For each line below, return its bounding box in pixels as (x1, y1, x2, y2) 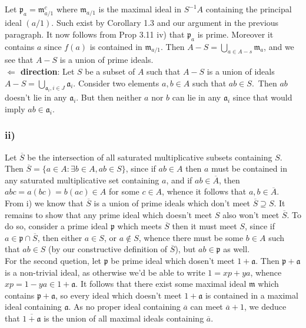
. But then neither (76, 91, 142, 103)
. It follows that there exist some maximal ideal (75, 277, 247, 290)
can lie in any (172, 91, 221, 103)
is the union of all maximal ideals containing (44, 312, 204, 324)
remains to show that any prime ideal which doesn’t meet (5, 208, 212, 220)
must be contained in (211, 162, 287, 175)
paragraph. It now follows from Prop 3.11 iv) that (5, 28, 185, 40)
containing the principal (205, 3, 292, 15)
